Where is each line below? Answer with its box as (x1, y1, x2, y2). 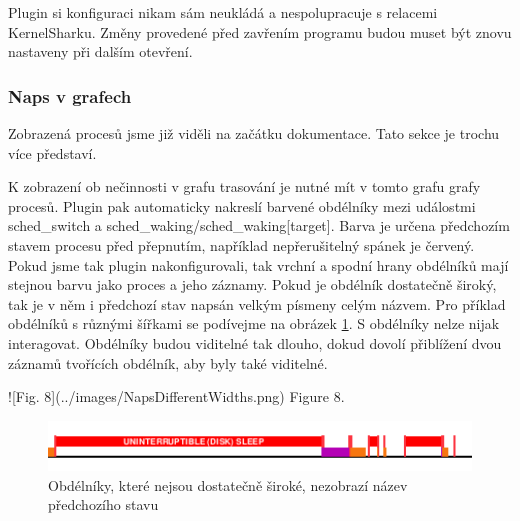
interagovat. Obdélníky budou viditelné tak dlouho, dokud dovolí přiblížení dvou (8, 332, 502, 353)
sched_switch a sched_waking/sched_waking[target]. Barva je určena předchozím (8, 215, 510, 236)
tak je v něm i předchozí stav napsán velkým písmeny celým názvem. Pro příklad (8, 293, 506, 314)
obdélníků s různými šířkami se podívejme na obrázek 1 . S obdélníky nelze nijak (8, 313, 500, 334)
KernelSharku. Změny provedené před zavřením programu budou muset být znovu (8, 21, 512, 42)
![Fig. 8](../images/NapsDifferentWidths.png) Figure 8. (8, 386, 345, 407)
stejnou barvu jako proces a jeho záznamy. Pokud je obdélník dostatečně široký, (8, 274, 497, 295)
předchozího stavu (48, 494, 159, 515)
